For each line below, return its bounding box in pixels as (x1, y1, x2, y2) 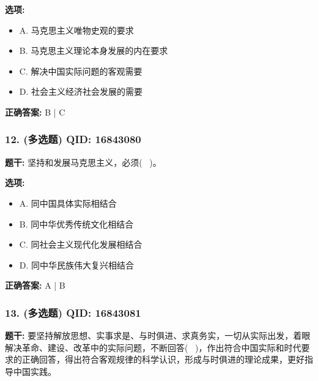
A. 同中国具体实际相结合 (19, 196, 117, 209)
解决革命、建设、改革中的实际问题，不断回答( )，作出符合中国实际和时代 (5, 341, 301, 353)
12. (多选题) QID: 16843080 (5, 131, 141, 147)
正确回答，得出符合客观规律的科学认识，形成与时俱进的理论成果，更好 (21, 353, 305, 366)
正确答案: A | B (5, 279, 65, 292)
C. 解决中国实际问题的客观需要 (19, 64, 142, 77)
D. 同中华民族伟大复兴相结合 (19, 258, 135, 271)
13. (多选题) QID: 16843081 (5, 305, 141, 320)
